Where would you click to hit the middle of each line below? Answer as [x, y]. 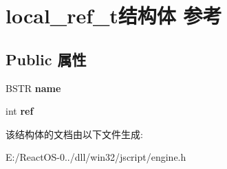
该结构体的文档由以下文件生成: [74, 134]
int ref [20, 111]
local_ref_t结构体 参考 [114, 15]
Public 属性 [46, 59]
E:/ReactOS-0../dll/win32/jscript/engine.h [96, 157]
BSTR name [33, 88]
